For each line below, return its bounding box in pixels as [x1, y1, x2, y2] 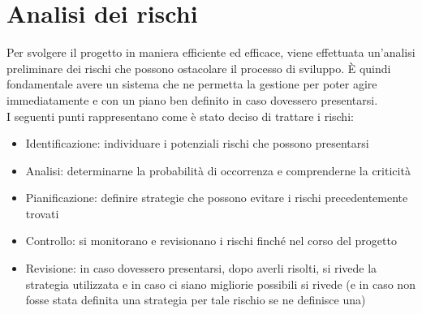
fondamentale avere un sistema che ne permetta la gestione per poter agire [6, 75, 377, 92]
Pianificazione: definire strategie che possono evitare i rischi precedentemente [25, 189, 408, 206]
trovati [25, 204, 59, 222]
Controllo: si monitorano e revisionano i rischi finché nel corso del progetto [25, 232, 397, 249]
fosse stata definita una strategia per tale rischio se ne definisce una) [25, 291, 366, 308]
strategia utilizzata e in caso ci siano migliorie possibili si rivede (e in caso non [25, 275, 416, 292]
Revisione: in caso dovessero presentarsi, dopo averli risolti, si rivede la [25, 260, 377, 277]
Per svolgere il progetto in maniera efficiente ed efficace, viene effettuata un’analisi [6, 44, 416, 61]
